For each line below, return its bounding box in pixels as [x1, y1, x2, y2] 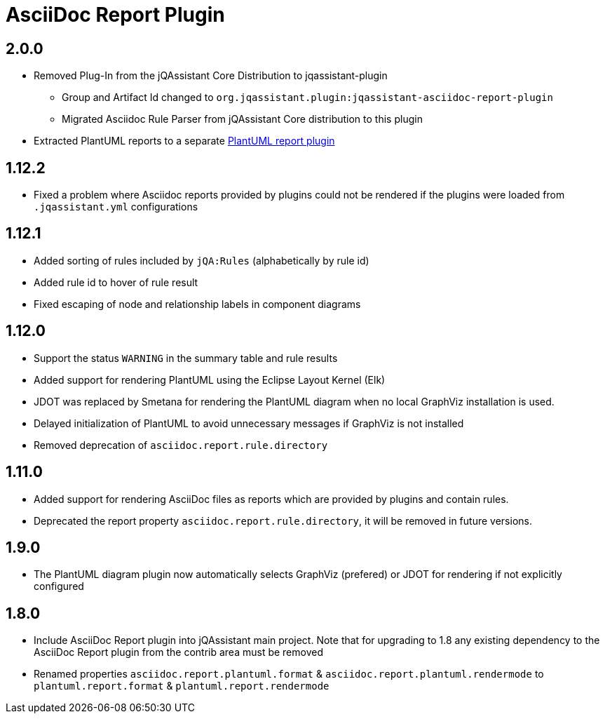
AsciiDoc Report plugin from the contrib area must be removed [34, 646, 323, 659]
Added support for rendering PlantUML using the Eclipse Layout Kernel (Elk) [34, 373, 386, 386]
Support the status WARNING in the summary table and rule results [34, 351, 338, 364]
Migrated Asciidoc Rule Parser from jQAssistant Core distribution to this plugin [62, 113, 423, 126]
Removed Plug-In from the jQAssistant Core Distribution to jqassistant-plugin [34, 69, 388, 82]
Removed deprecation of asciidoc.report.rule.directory [34, 438, 328, 451]
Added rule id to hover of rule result [34, 276, 198, 288]
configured [34, 580, 84, 593]
